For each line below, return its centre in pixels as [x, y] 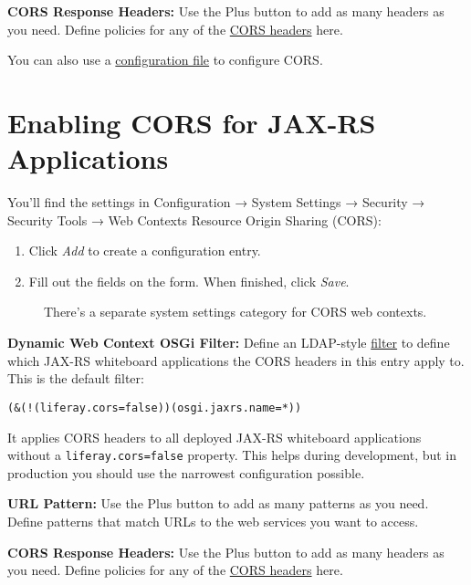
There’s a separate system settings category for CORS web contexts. [235, 312]
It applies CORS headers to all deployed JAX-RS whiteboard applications [215, 437]
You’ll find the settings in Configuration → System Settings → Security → [216, 202]
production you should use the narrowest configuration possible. [186, 472]
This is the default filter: [76, 378]
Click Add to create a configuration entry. [145, 251]
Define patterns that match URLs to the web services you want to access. [213, 521]
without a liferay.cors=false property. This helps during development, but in [232, 455]
